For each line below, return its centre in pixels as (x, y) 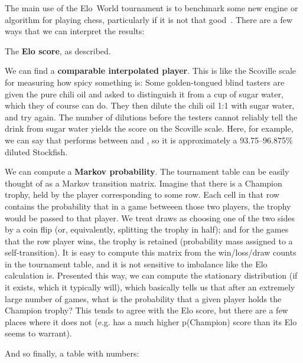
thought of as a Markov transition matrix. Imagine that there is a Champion (144, 183)
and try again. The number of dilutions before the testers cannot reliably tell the (151, 117)
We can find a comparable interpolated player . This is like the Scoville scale (150, 71)
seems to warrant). (38, 333)
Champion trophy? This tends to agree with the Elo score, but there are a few (146, 310)
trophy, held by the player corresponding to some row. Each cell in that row (142, 194)
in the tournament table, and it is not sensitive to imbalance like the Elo (136, 264)
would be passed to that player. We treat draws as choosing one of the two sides (150, 218)
